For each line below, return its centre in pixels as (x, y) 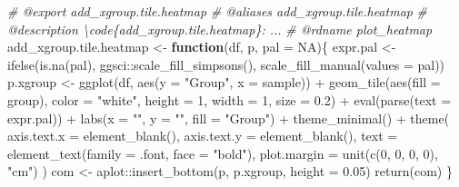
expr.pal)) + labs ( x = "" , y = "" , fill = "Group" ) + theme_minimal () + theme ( (229, 118)
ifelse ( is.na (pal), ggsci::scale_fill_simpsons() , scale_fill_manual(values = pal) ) (226, 64)
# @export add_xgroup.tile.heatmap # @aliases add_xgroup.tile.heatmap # (218, 11)
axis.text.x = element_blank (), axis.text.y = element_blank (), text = (203, 136)
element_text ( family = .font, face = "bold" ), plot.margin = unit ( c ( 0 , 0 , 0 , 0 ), (223, 153)
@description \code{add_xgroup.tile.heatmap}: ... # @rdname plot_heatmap (220, 29)
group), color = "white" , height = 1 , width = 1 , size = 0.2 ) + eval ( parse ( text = (229, 99)
